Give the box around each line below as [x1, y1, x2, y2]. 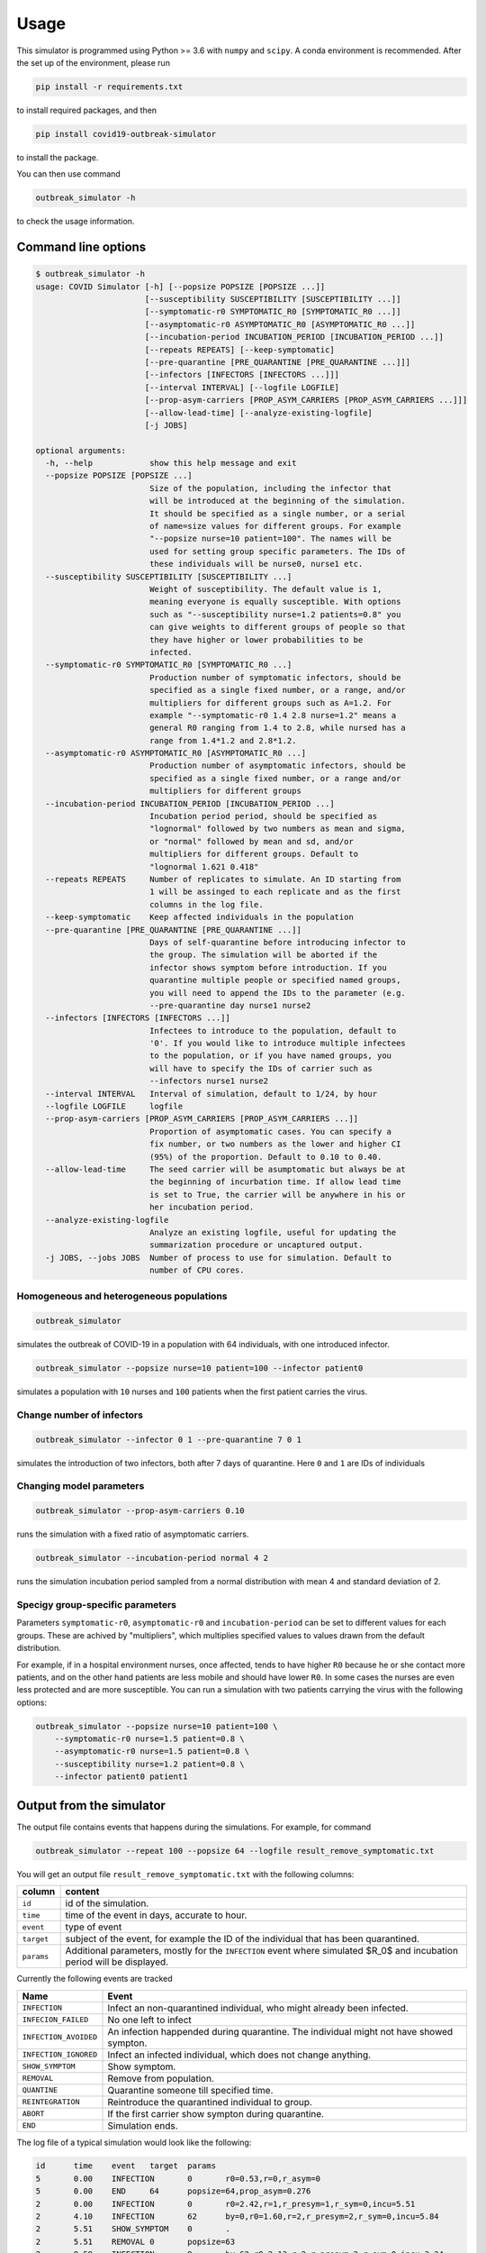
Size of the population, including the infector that [148, 483, 391, 493]
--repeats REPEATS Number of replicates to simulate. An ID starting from [45, 874, 401, 884]
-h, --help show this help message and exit [45, 458, 297, 469]
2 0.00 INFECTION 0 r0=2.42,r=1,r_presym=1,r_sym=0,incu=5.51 [35, 2199, 416, 2209]
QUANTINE [22, 2085, 58, 2094]
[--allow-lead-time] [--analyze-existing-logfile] [144, 407, 373, 418]
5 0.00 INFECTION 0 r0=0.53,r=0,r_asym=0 [35, 2173, 321, 2184]
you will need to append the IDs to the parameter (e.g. [148, 988, 407, 998]
